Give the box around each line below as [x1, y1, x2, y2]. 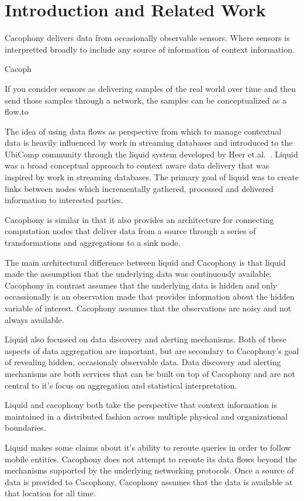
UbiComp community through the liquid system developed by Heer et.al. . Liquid [5, 147, 298, 160]
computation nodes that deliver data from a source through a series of [5, 225, 256, 237]
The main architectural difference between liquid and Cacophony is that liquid [5, 256, 286, 268]
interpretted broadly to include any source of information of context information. [5, 43, 295, 55]
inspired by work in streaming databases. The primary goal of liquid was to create [5, 171, 299, 183]
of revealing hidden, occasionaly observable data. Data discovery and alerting [5, 356, 281, 368]
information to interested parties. [5, 194, 123, 206]
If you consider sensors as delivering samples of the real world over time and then [5, 82, 296, 94]
